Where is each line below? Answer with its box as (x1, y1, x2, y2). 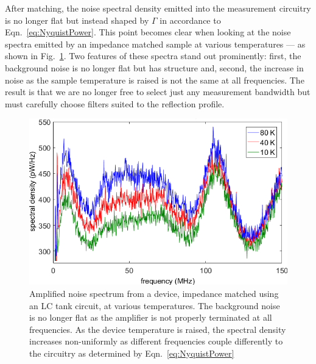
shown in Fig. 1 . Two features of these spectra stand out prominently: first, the (5, 49, 301, 62)
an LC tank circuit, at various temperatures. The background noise (29, 299, 280, 312)
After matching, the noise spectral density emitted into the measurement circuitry (5, 2, 311, 14)
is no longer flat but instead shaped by (5, 13, 149, 26)
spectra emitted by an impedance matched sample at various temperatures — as (5, 37, 306, 50)
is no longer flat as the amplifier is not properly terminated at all (29, 311, 272, 324)
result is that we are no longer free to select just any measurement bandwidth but (5, 85, 311, 98)
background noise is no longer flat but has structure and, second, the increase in (5, 61, 304, 74)
